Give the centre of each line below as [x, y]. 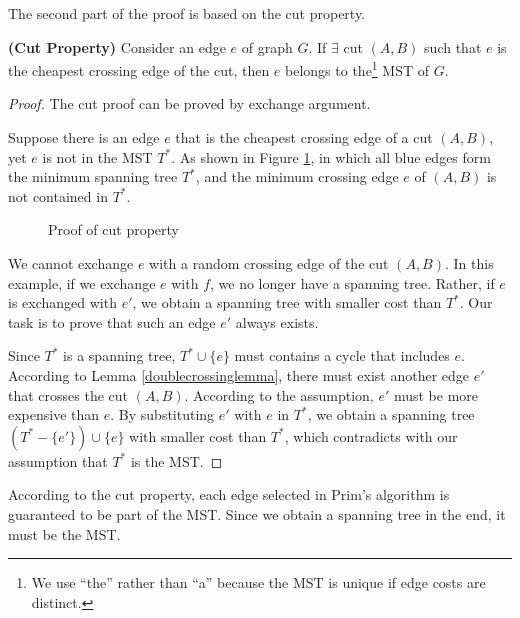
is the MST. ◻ [176, 460]
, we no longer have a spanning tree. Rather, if [352, 282]
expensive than [54, 414]
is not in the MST [97, 156]
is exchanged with [62, 302]
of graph [267, 46]
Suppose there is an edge [84, 137]
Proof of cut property [114, 229]
